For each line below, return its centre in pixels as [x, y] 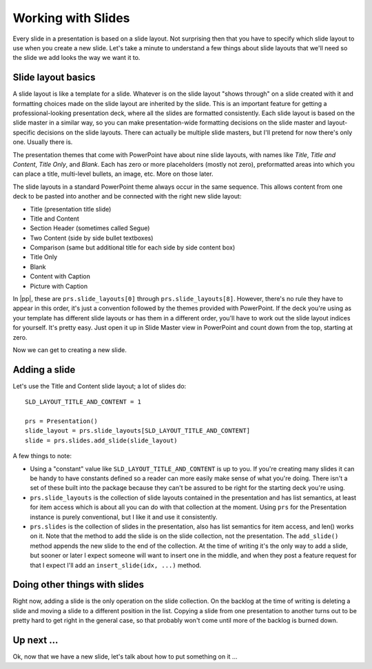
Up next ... [35, 640]
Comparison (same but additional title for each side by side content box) [133, 247]
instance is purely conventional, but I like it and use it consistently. [124, 517]
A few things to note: [42, 456]
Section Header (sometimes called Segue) [90, 228]
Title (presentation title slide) [71, 209]
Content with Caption [60, 276]
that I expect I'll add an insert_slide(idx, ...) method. [116, 565]
